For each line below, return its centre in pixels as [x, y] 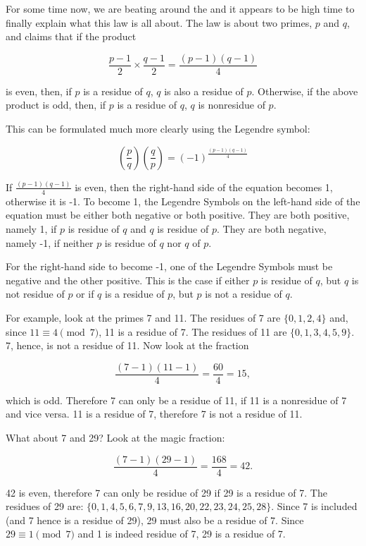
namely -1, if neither [50, 242]
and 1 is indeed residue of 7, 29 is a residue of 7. [182, 534]
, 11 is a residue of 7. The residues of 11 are [193, 331]
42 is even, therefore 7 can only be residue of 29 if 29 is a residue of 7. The [166, 492]
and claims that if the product [71, 36]
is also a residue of [204, 91]
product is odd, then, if [56, 105]
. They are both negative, [272, 228]
